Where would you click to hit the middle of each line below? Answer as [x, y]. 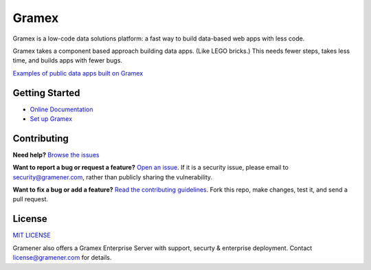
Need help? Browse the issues [56, 155]
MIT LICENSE [32, 235]
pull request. [30, 199]
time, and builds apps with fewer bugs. [68, 60]
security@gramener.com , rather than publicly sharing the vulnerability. [113, 177]
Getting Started [46, 93]
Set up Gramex [51, 119]
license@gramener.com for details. [62, 258]
